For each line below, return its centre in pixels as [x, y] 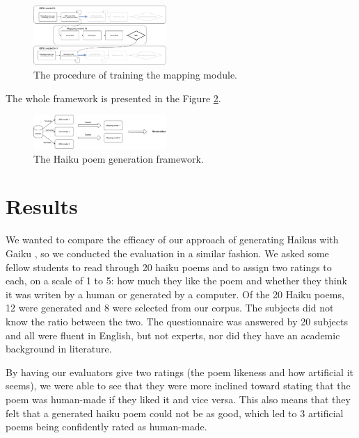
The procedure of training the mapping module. [135, 74]
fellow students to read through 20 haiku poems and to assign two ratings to [169, 267]
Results [42, 206]
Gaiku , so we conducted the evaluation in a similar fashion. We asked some [167, 253]
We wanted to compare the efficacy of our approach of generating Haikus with [172, 240]
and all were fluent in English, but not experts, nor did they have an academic [173, 335]
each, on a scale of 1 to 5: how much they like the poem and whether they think [176, 281]
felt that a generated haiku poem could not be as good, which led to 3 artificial [175, 413]
